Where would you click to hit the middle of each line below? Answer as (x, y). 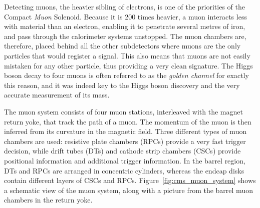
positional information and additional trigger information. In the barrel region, (125, 160)
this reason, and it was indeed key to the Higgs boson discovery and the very (122, 85)
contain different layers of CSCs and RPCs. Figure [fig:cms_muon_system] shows (130, 180)
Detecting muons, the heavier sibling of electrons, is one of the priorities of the (124, 6)
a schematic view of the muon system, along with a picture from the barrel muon (128, 190)
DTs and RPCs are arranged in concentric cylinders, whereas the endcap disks (124, 170)
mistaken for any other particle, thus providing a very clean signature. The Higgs (128, 65)
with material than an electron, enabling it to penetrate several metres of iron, (125, 26)
